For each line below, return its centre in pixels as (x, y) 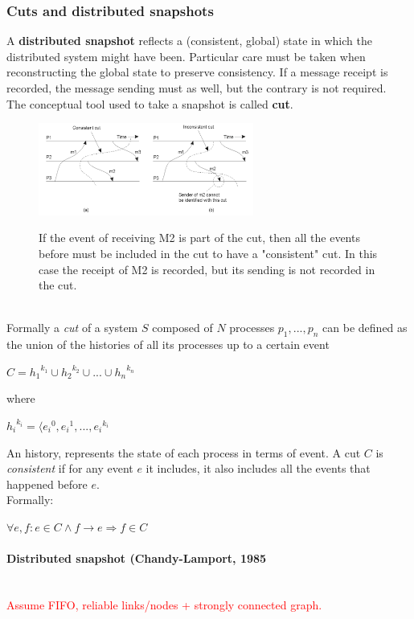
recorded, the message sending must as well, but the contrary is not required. (197, 88)
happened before (47, 484)
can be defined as (365, 328)
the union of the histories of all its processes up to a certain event (168, 344)
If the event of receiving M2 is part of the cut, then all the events (199, 238)
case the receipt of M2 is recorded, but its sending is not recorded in (207, 269)
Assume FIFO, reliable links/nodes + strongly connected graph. (164, 604)
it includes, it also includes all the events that (258, 468)
